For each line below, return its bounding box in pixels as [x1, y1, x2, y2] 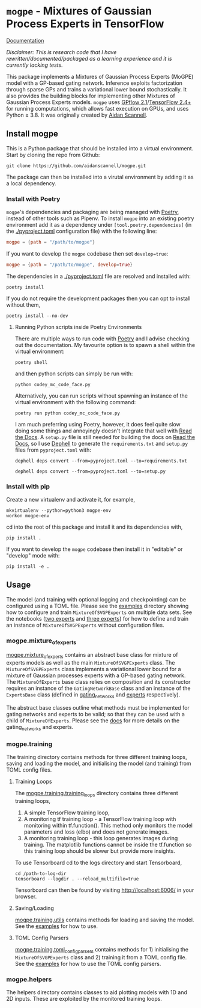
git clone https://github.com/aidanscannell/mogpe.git [6, 162, 146, 169]
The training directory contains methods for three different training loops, [6, 754, 187, 761]
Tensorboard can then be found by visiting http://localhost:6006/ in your [14, 886, 194, 894]
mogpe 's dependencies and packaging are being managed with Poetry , [6, 209, 179, 216]
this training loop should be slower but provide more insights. [23, 847, 175, 855]
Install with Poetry [6, 194, 61, 203]
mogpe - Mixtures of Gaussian [6, 4, 152, 18]
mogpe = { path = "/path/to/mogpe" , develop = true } [6, 262, 133, 268]
